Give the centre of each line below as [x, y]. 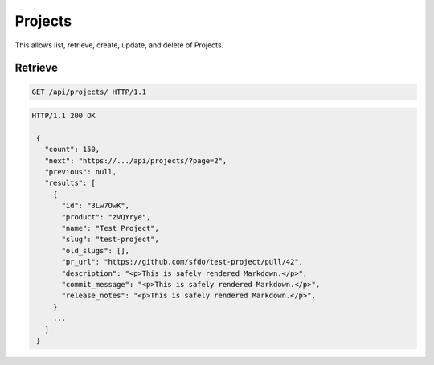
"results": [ [70, 183]
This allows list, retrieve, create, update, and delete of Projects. [119, 45]
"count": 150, [72, 150]
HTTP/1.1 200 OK [64, 116]
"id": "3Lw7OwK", [96, 206]
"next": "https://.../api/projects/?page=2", [136, 160]
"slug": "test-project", [111, 240]
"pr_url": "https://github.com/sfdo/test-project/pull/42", [182, 262]
